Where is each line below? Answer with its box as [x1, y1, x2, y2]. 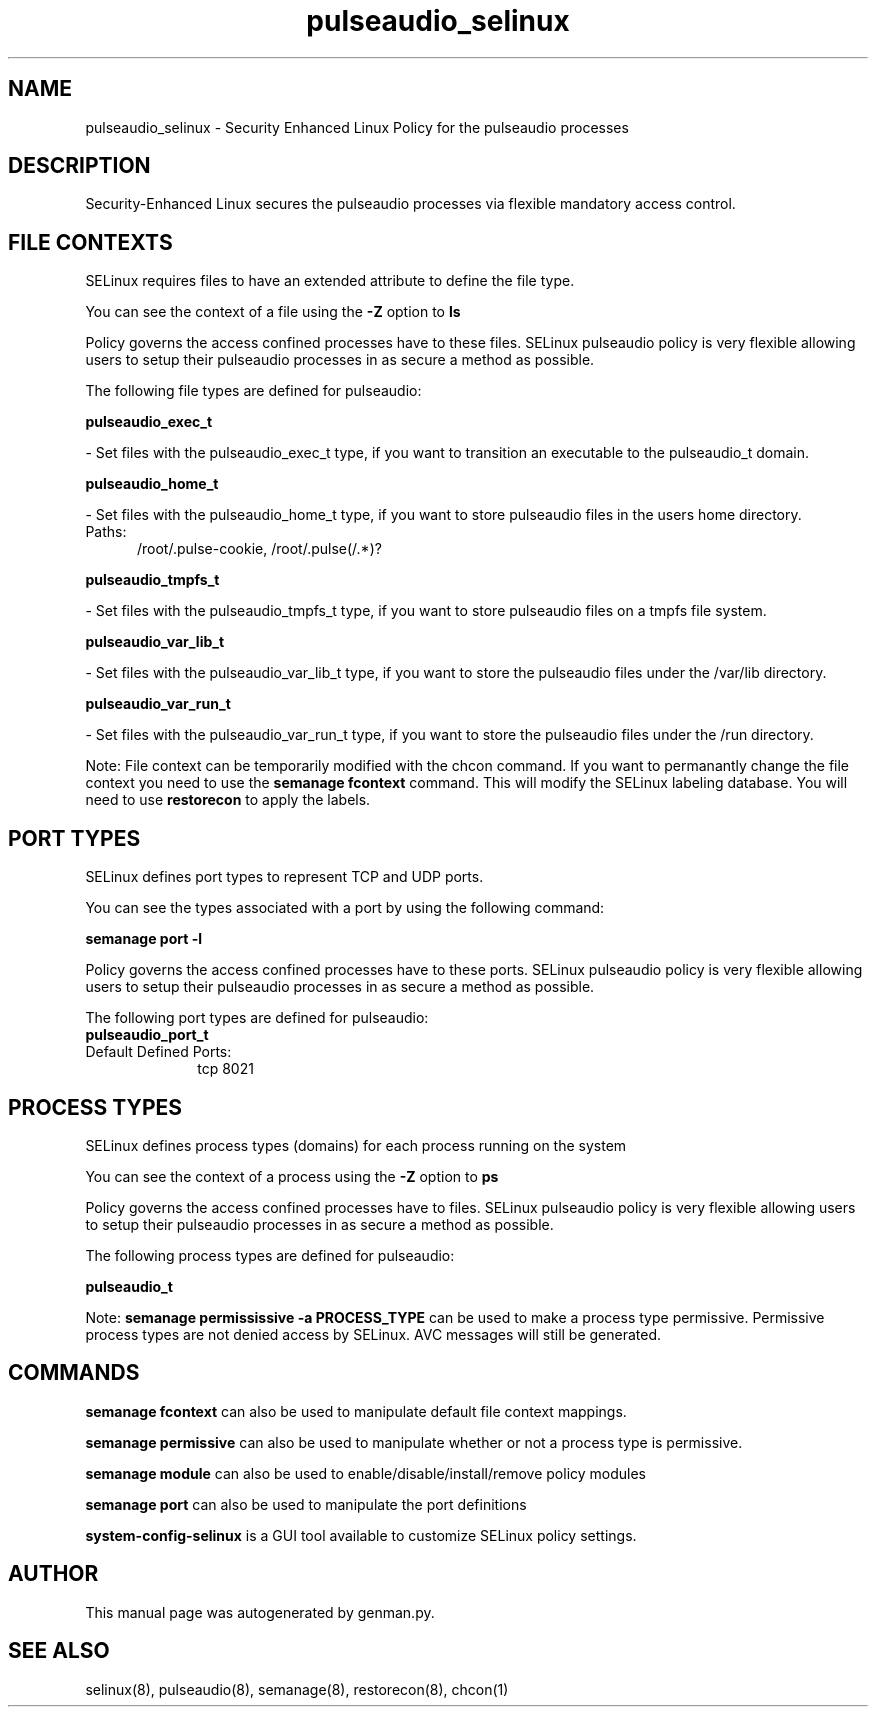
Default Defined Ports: [85, 1043, 232, 1061]
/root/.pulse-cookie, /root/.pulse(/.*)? [137, 540, 382, 558]
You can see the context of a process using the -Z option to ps [85, 1167, 499, 1185]
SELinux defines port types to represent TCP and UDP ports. [85, 868, 484, 886]
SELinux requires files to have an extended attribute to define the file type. [85, 272, 575, 290]
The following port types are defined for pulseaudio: [85, 1009, 429, 1027]
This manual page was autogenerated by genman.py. [85, 1603, 435, 1621]
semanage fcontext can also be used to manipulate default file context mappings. [85, 1402, 627, 1420]
